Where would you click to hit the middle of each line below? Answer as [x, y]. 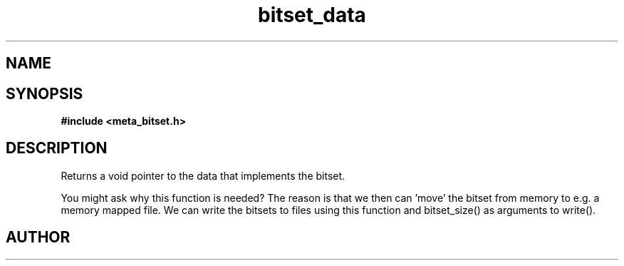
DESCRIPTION [57, 148]
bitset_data [312, 15]
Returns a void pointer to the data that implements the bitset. [203, 175]
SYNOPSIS [45, 93]
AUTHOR [38, 237]
